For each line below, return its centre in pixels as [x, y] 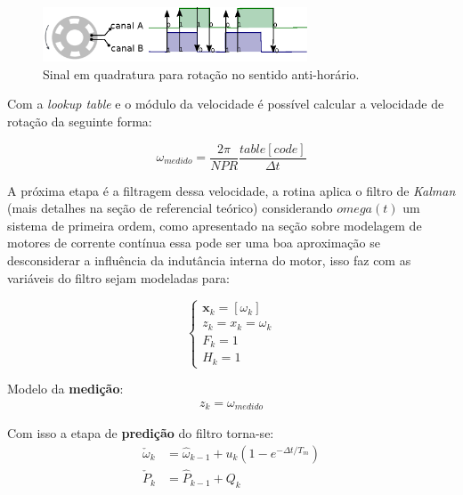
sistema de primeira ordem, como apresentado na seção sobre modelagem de [215, 225]
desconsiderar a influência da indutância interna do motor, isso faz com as [209, 260]
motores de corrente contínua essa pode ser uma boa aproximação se [194, 243]
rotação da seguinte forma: [80, 121]
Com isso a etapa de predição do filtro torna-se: [141, 433]
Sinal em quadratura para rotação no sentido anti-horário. [201, 73]
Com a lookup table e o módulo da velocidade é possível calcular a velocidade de [226, 104]
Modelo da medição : [65, 389]
